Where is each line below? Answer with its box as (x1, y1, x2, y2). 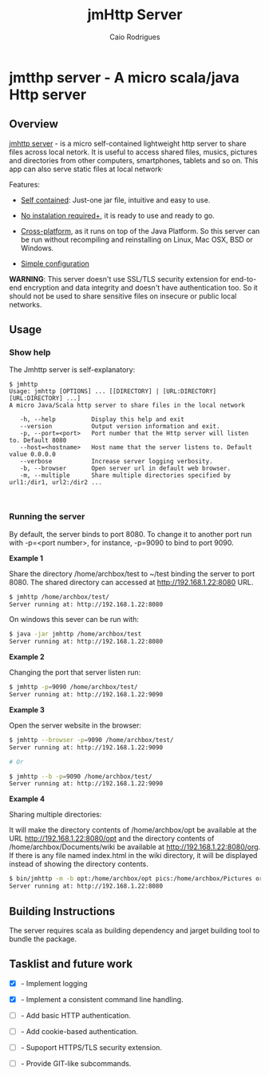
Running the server (9, 511, 85, 522)
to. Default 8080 (9, 436, 67, 445)
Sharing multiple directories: (9, 810, 102, 820)
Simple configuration (20, 259, 90, 268)
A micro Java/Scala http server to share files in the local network (9, 402, 246, 410)
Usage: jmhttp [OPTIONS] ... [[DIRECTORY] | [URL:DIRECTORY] (9, 387, 217, 395)
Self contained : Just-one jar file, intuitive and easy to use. (20, 195, 211, 205)
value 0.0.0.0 (9, 451, 57, 459)
